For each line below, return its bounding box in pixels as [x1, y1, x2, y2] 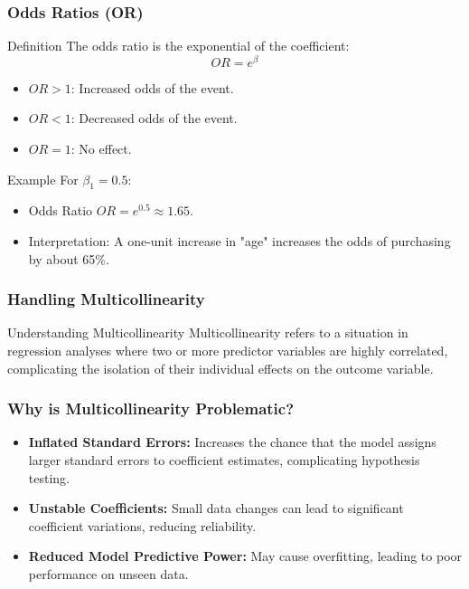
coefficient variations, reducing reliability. [28, 516, 257, 535]
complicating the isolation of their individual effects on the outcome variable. [7, 358, 434, 377]
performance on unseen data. [28, 565, 189, 584]
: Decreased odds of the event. [70, 109, 238, 128]
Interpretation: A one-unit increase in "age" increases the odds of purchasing [28, 232, 451, 251]
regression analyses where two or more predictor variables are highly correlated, [7, 341, 448, 360]
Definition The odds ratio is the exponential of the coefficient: [7, 36, 350, 55]
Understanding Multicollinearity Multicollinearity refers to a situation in [7, 323, 408, 342]
